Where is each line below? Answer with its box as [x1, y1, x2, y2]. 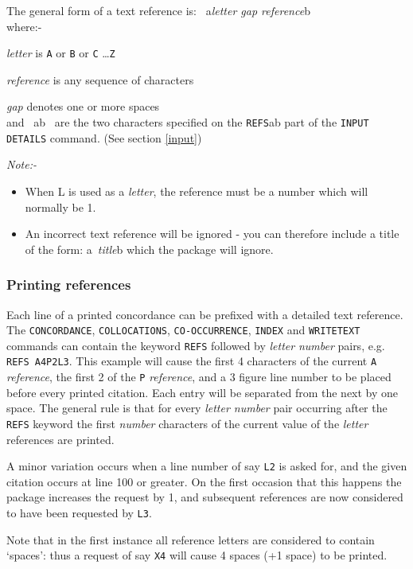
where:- [6, 18, 42, 34]
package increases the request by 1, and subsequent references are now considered [6, 489, 403, 505]
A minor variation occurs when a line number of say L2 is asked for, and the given [6, 458, 407, 474]
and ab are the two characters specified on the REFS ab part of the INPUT [6, 114, 369, 131]
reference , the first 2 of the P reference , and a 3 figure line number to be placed [6, 368, 392, 385]
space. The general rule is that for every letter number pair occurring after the [6, 399, 388, 416]
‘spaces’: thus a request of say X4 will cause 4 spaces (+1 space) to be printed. [6, 547, 388, 563]
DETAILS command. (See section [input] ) [6, 129, 202, 146]
